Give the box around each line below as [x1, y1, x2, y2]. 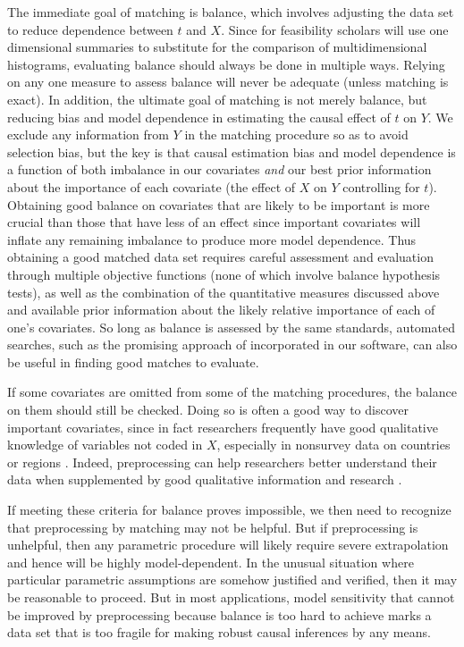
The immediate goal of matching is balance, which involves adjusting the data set [7, 3, 454, 21]
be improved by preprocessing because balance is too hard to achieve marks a [7, 605, 432, 624]
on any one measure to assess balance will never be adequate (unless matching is [7, 72, 449, 91]
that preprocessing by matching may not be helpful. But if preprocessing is [7, 517, 418, 536]
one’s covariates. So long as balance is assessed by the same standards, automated [7, 317, 455, 336]
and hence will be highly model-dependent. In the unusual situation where [7, 552, 414, 571]
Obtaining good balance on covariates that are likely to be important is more [7, 195, 430, 214]
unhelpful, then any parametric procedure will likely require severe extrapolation [7, 535, 449, 554]
